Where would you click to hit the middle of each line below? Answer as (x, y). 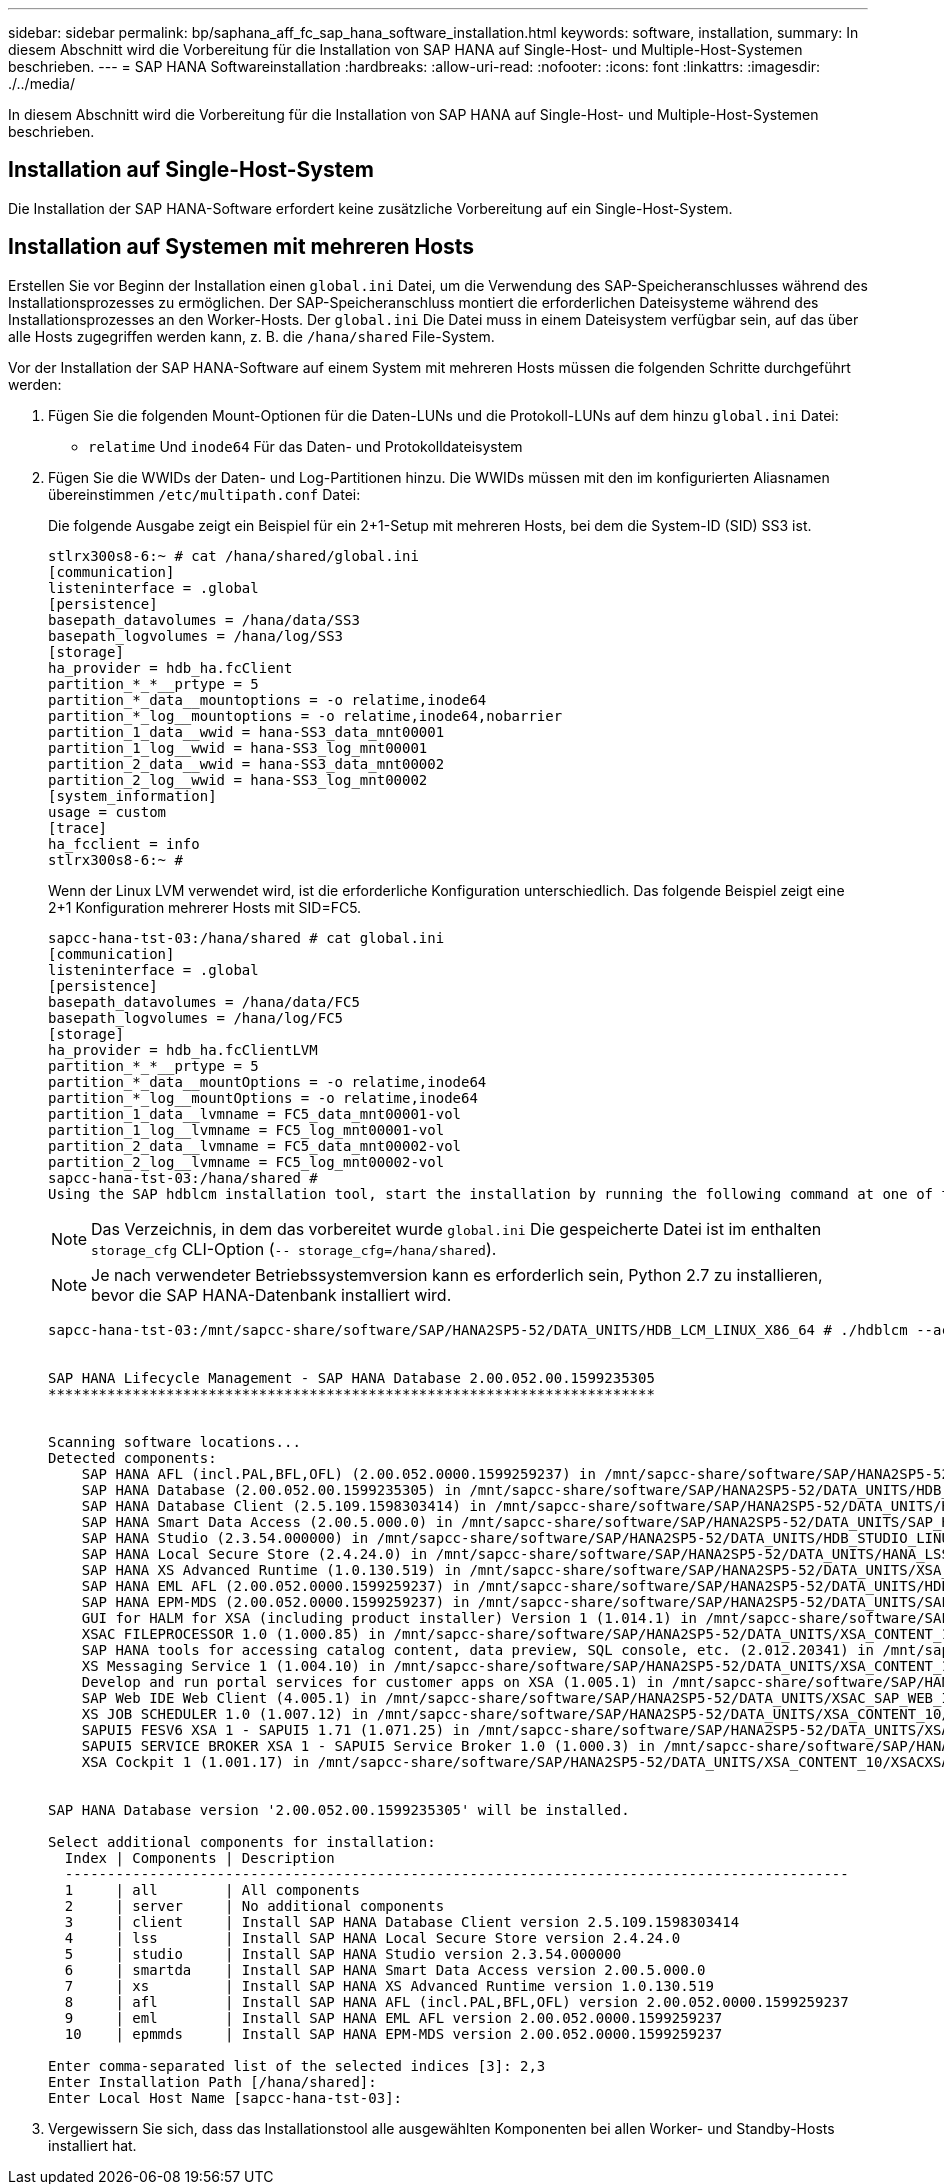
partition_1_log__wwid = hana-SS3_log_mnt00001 (238, 747)
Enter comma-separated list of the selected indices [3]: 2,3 (297, 2065)
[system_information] (132, 795)
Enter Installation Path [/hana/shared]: (212, 2081)
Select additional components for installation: (242, 1841)
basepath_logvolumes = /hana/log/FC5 (196, 1017)
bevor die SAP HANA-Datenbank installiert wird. (271, 1294)
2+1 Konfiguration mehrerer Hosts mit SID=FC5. (205, 907)
